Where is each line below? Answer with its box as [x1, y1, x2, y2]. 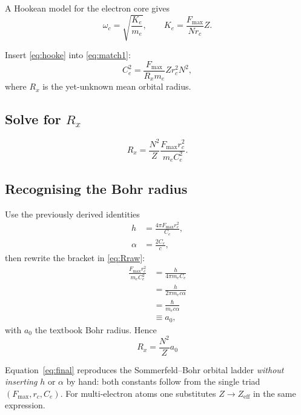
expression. [5, 399, 45, 411]
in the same [253, 387, 296, 399]
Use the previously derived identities [5, 207, 140, 220]
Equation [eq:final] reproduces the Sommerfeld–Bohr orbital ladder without [5, 363, 284, 376]
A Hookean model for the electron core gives [5, 2, 170, 14]
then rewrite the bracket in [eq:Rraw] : [5, 251, 145, 264]
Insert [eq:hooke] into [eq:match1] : [5, 48, 131, 61]
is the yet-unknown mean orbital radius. [42, 80, 191, 93]
